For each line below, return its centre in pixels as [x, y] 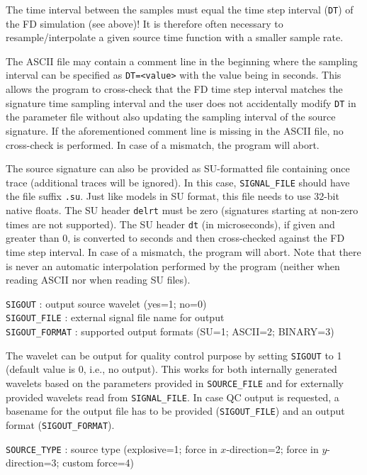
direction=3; [33, 463]
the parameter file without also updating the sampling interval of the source [171, 117]
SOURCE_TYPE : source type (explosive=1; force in [112, 448]
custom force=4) [98, 463]
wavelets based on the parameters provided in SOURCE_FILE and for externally [175, 382]
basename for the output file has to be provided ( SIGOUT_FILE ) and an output [175, 411]
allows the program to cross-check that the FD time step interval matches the [174, 89]
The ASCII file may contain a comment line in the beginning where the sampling [182, 61]
